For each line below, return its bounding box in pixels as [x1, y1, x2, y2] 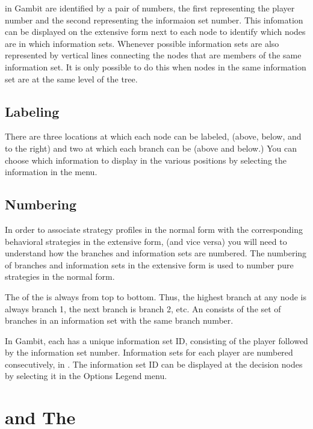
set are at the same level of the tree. [5, 72, 138, 85]
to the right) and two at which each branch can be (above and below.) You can [5, 141, 297, 154]
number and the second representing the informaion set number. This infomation [5, 13, 303, 26]
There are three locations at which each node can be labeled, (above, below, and [5, 130, 302, 143]
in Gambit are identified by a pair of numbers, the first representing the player [5, 2, 295, 14]
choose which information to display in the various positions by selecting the [5, 153, 287, 166]
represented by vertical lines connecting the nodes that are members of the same [5, 49, 302, 61]
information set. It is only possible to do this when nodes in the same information [5, 60, 306, 73]
